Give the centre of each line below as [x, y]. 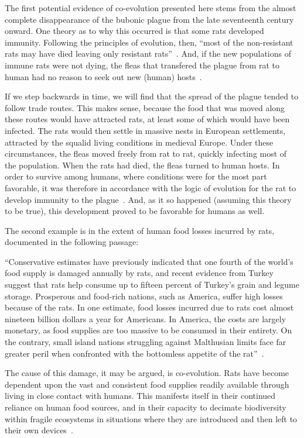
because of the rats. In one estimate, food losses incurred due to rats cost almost [149, 307]
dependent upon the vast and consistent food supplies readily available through [147, 384]
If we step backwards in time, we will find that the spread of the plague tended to [152, 96]
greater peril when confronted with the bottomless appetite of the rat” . [134, 353]
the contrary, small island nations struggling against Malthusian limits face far [146, 342]
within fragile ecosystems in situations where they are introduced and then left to [151, 418]
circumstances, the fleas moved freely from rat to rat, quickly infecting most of [146, 154]
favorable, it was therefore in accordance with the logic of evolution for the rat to [151, 187]
